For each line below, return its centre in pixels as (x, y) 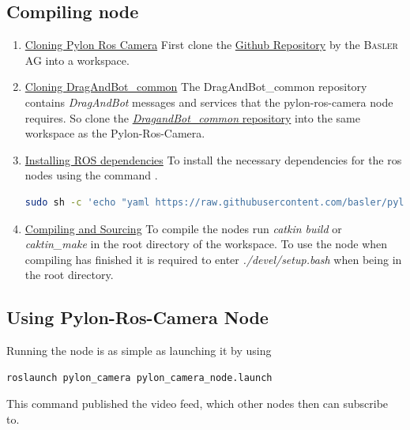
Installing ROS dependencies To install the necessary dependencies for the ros (213, 159)
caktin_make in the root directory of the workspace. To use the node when (206, 244)
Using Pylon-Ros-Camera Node (137, 317)
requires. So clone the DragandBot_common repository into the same (192, 117)
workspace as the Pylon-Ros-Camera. (115, 133)
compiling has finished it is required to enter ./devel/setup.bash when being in (213, 259)
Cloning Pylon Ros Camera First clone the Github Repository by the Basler (211, 45)
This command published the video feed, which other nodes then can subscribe (197, 404)
